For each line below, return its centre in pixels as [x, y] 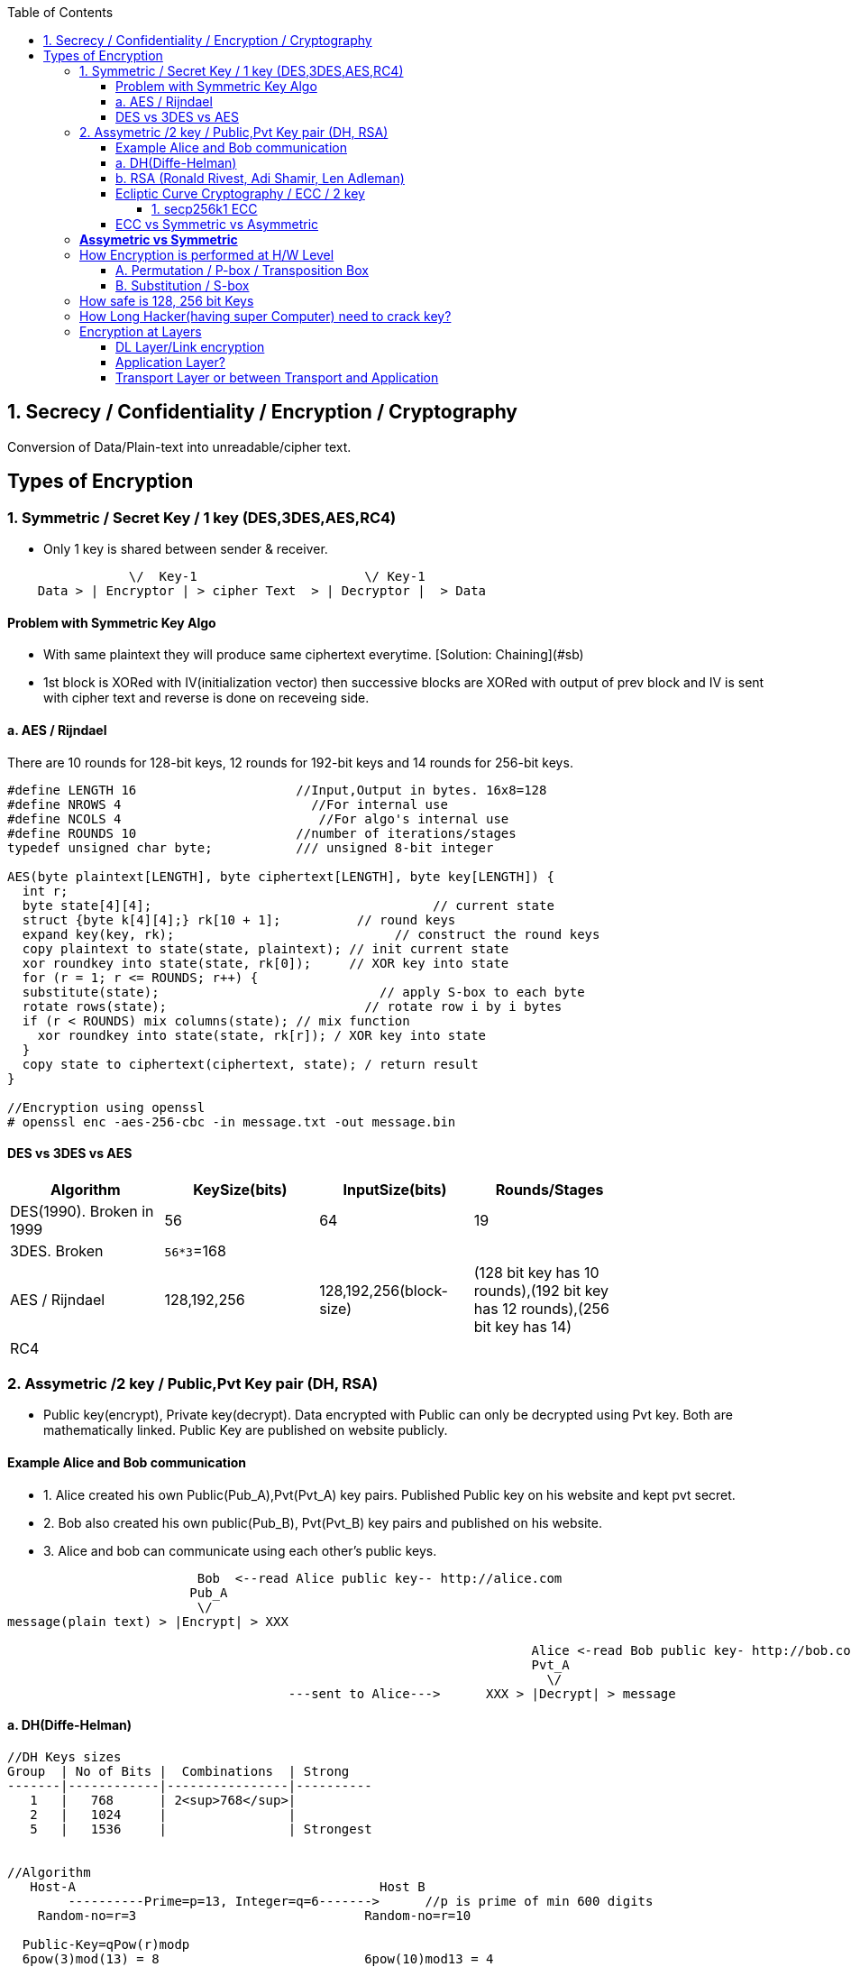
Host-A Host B [228, 1886]
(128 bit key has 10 [536, 1272]
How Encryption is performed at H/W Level [207, 255]
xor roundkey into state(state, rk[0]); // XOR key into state [265, 963]
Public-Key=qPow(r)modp [106, 1944]
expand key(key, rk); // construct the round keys [311, 934]
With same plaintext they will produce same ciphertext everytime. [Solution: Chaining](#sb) [314, 655]
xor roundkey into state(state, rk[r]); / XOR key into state [262, 1035]
